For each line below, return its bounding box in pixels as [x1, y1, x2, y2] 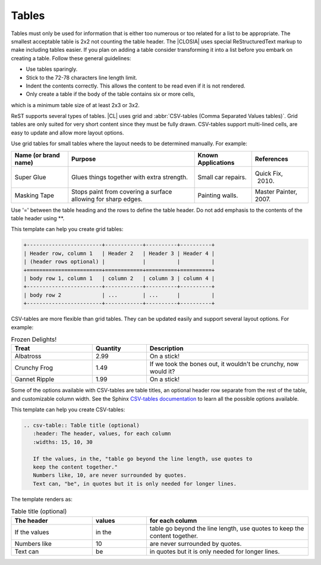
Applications [197, 158, 235, 167]
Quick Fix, [254, 169, 284, 177]
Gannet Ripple [14, 375, 55, 383]
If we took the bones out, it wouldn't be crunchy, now [149, 360, 299, 369]
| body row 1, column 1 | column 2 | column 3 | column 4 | [23, 274, 215, 282]
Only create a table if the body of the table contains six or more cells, [26, 90, 196, 98]
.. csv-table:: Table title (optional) [23, 422, 140, 429]
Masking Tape [14, 191, 55, 199]
